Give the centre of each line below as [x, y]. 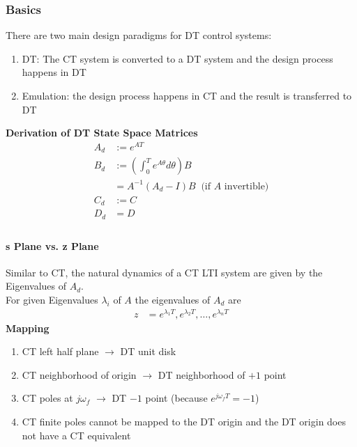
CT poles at [47, 398]
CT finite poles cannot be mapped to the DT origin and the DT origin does [184, 421]
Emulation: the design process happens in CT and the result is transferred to [187, 95]
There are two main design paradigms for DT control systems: [139, 35]
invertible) [246, 186]
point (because [176, 398]
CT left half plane [60, 351]
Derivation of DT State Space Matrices [102, 133]
